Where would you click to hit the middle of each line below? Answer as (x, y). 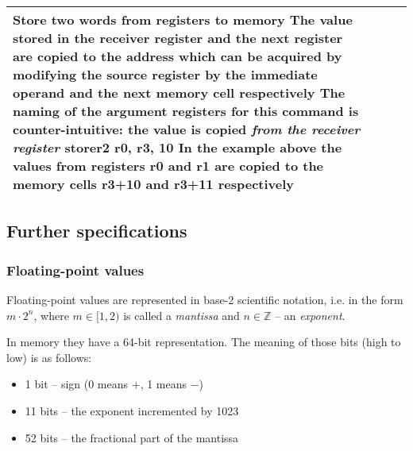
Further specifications (97, 231)
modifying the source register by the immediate (165, 74)
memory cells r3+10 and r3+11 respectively (154, 184)
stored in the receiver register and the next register (178, 38)
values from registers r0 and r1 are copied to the (168, 166)
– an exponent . (310, 315)
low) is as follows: (49, 357)
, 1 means (164, 384)
